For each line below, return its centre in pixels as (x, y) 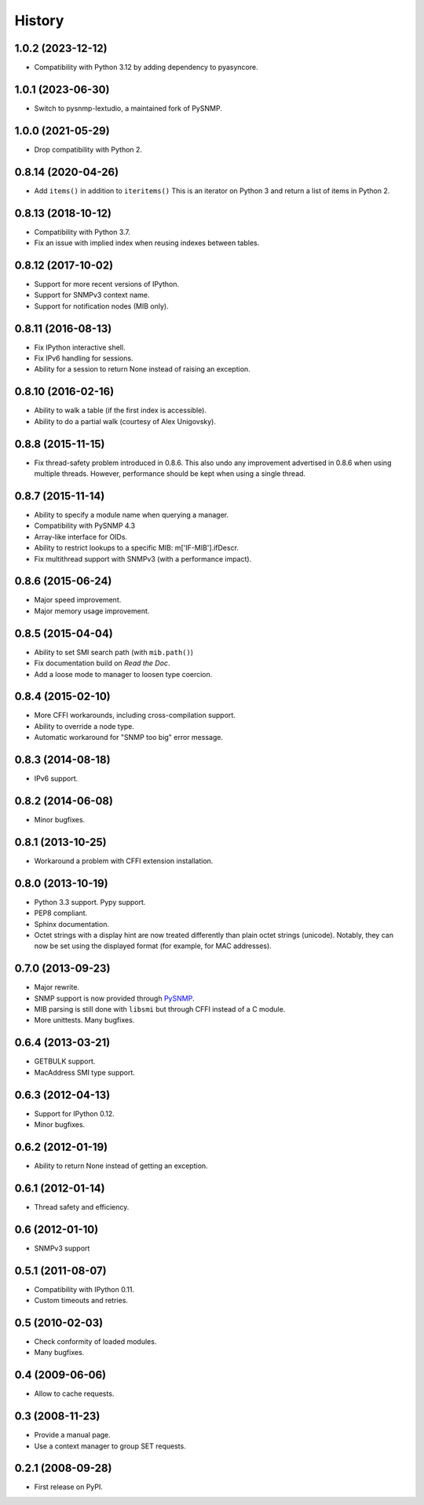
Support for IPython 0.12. (74, 1113)
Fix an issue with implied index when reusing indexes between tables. (147, 243)
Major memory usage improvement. (92, 611)
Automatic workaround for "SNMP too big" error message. (129, 738)
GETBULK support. (65, 1061)
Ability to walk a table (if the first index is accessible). (121, 410)
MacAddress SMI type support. (84, 1072)
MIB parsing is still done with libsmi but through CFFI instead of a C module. (160, 1009)
